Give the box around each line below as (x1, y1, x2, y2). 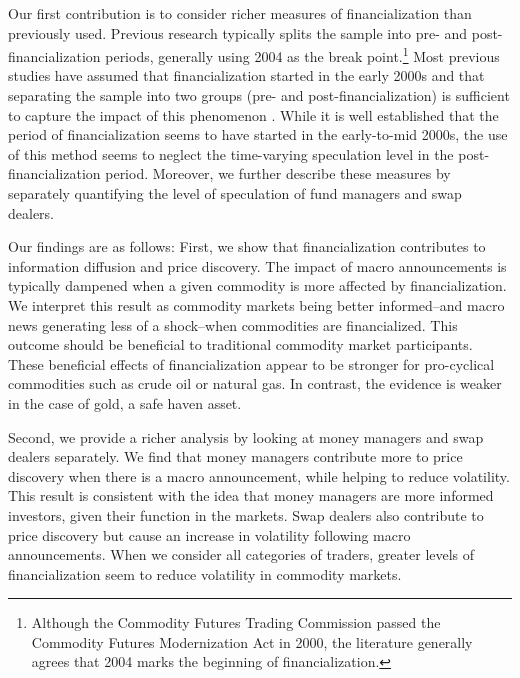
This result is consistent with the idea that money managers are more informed (8, 485, 494, 506)
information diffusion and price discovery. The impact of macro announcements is (8, 255, 507, 276)
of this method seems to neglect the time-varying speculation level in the (8, 143, 454, 164)
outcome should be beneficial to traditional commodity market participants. (8, 334, 473, 355)
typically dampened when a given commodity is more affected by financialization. (8, 275, 507, 296)
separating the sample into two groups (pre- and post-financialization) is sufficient (8, 85, 510, 106)
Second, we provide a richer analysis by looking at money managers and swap (8, 426, 484, 447)
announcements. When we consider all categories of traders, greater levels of (8, 544, 475, 565)
